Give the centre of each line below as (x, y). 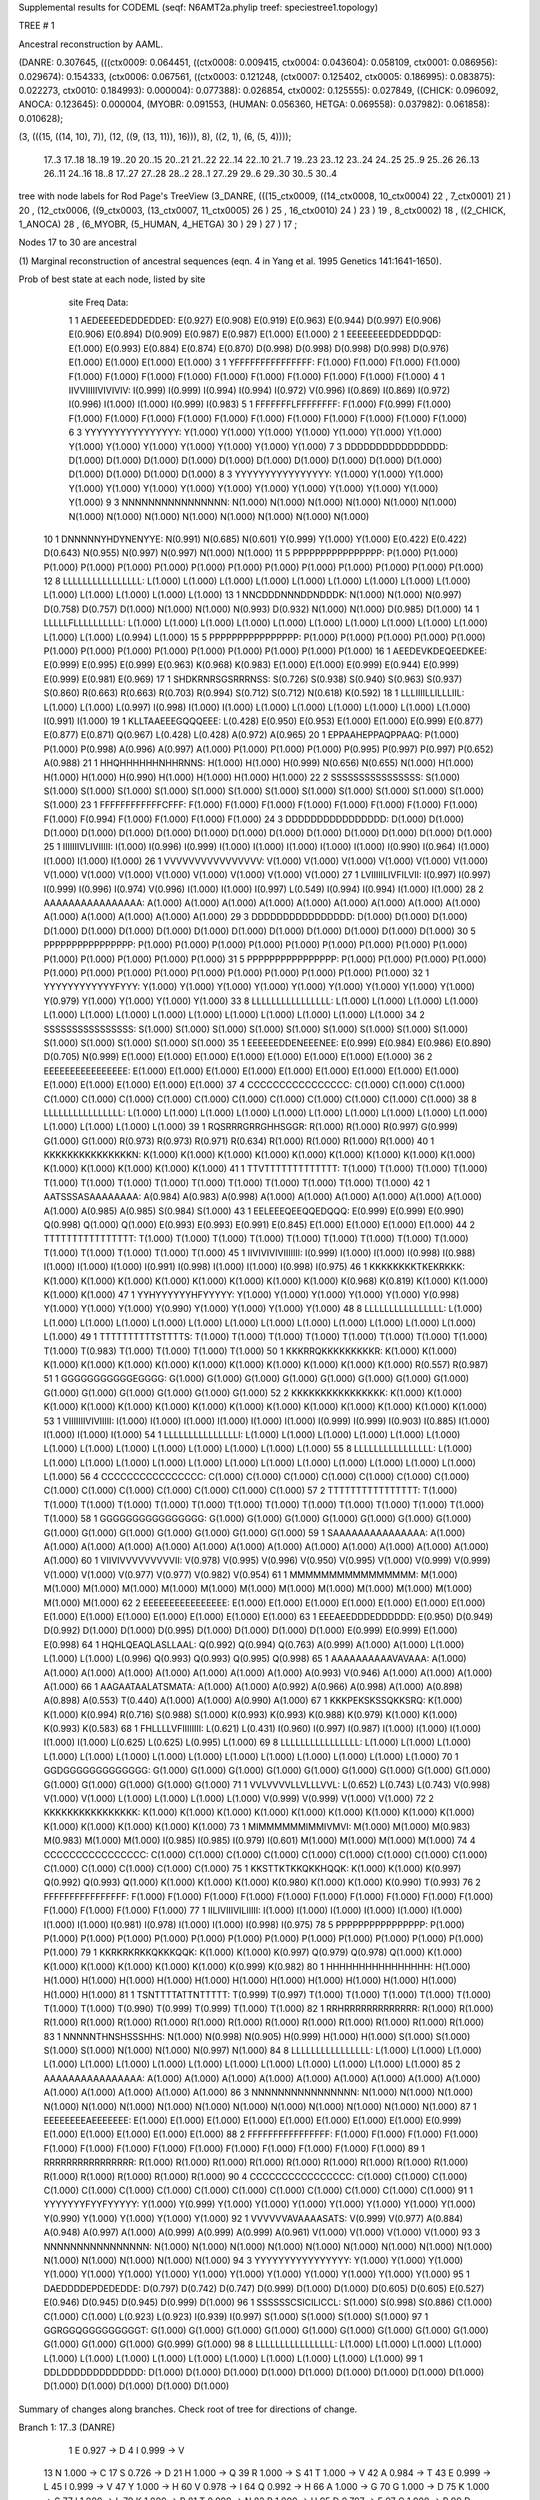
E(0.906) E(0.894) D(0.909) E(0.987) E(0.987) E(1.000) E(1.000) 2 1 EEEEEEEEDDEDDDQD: (255, 334)
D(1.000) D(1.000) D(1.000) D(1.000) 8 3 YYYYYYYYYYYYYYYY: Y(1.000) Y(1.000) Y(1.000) (256, 474)
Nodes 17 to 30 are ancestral (77, 242)
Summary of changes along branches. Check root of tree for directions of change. (188, 2409)
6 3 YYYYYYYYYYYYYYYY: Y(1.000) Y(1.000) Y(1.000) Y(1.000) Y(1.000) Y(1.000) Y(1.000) (255, 432)
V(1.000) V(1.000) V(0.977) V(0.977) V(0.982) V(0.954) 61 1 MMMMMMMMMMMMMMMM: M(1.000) (251, 1574)
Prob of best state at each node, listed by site (112, 279)
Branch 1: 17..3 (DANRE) (67, 2427)
